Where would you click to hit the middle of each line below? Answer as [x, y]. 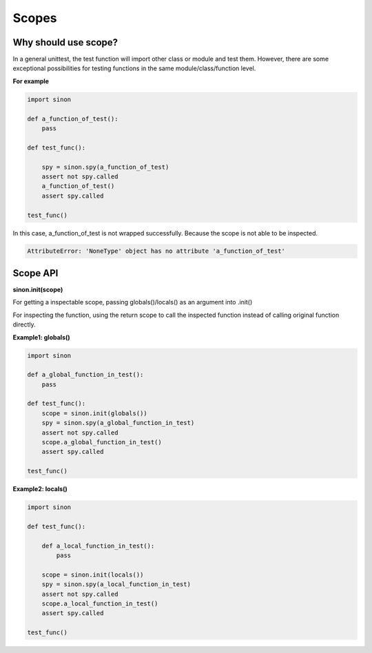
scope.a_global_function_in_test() [102, 442]
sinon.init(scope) [38, 289]
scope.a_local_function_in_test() [100, 604]
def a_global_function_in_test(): [85, 375]
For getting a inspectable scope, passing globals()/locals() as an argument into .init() [133, 302]
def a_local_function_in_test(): [98, 546]
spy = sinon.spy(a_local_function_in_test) [116, 584]
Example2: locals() [40, 489]
